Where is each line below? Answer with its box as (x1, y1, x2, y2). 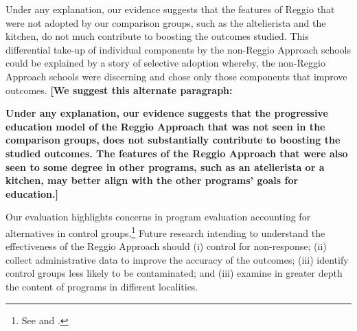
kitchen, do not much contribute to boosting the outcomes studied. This (5, 29, 309, 43)
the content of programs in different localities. (5, 279, 198, 293)
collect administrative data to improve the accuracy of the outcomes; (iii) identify (5, 252, 349, 266)
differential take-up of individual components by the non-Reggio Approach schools (5, 42, 351, 56)
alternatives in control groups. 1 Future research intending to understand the (5, 223, 325, 240)
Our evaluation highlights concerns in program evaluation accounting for (5, 209, 311, 224)
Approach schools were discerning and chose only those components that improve (5, 69, 347, 83)
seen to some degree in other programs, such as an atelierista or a (5, 159, 325, 174)
